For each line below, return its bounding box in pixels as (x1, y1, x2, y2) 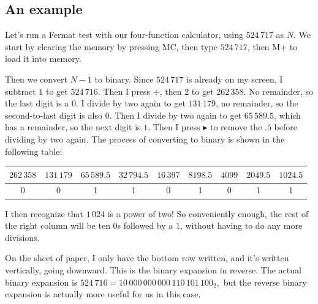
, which (273, 108, 301, 121)
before (274, 120, 297, 133)
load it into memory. (5, 52, 81, 65)
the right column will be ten (5, 219, 110, 232)
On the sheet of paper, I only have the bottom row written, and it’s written (5, 251, 289, 264)
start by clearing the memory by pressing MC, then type (5, 40, 218, 53)
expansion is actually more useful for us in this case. (5, 287, 201, 300)
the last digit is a (5, 97, 69, 109)
